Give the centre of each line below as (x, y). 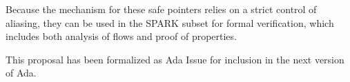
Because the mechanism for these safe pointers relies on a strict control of (161, 9)
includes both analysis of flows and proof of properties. (121, 36)
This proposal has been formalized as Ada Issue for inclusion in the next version (175, 59)
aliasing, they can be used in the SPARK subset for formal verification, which (170, 22)
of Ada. (21, 73)
